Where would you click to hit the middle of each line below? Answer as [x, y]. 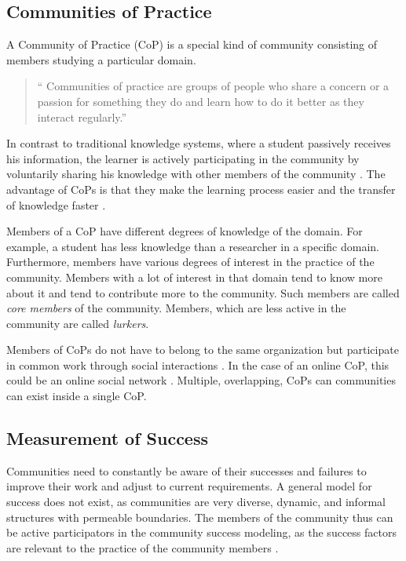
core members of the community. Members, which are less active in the [176, 308]
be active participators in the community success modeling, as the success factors [201, 532]
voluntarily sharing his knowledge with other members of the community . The [196, 174]
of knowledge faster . [56, 204]
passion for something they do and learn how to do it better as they [201, 101]
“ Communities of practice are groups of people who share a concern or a [213, 86]
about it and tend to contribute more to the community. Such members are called [203, 292]
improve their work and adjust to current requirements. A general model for [189, 486]
